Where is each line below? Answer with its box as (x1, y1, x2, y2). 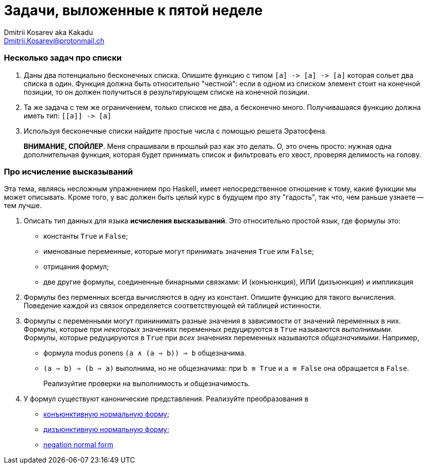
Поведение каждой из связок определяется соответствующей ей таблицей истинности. (24, 301, 322, 310)
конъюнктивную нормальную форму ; (43, 410, 169, 419)
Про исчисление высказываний (4, 166, 133, 177)
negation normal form (43, 440, 113, 449)
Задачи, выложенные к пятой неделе (4, 2, 263, 19)
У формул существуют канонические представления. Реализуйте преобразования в (24, 395, 309, 403)
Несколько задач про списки (4, 53, 122, 63)
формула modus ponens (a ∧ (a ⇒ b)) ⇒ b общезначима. (43, 349, 246, 358)
